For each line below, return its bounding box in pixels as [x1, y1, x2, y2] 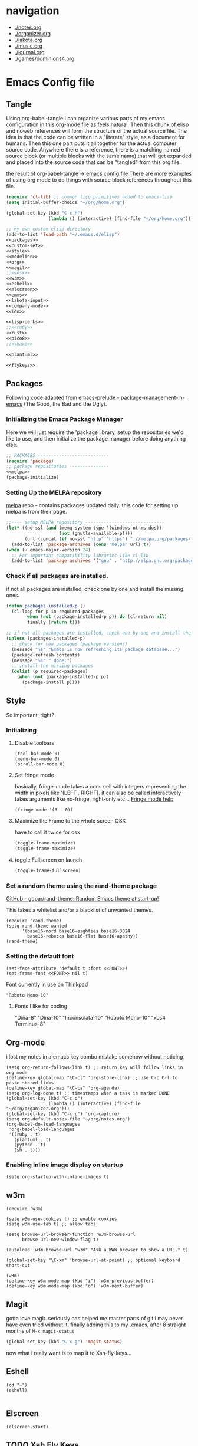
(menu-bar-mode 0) [14, 756, 60, 762]
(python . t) [14, 1142, 46, 1148]
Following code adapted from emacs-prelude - [6, 394, 120, 402]
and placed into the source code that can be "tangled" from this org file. [6, 158, 181, 166]
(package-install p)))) [21, 679, 81, 685]
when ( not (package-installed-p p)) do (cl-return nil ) [27, 614, 167, 620]
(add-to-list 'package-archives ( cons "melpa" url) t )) [11, 541, 151, 547]
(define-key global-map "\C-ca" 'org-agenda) [6, 1085, 120, 1092]
